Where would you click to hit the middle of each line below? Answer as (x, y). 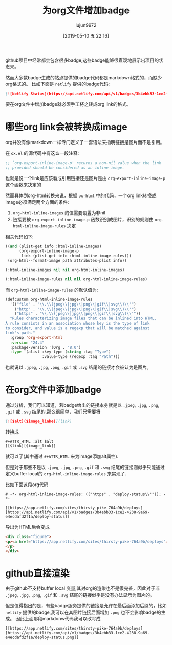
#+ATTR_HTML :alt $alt (29, 441)
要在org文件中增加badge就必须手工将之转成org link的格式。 (68, 104)
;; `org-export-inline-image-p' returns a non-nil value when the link (83, 163)
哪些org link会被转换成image (66, 127)
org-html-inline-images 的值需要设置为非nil (59, 213)
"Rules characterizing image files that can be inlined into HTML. (83, 319)
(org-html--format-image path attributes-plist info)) (67, 261)
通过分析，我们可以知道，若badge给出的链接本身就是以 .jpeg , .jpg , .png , (82, 405)
